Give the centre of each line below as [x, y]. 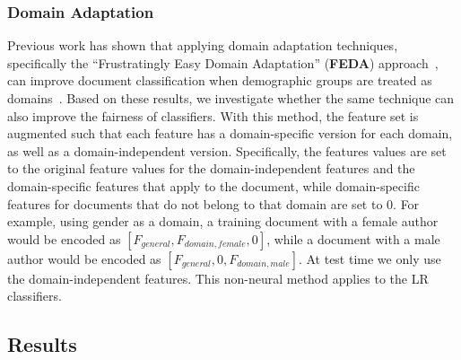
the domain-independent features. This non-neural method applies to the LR [218, 278]
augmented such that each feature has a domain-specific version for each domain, [230, 133]
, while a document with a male [353, 238]
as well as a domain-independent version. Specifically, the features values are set [227, 150]
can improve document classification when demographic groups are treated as [220, 80]
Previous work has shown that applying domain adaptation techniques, [203, 45]
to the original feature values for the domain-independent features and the [211, 168]
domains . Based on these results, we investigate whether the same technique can [231, 98]
